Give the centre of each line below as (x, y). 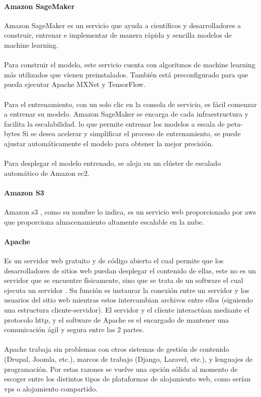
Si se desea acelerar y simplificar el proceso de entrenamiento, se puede (132, 133)
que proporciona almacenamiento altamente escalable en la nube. (104, 221)
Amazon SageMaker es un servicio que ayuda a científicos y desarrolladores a (123, 25)
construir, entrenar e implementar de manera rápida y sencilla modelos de (118, 35)
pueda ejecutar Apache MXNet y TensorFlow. (75, 84)
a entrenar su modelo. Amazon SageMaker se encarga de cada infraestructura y (126, 114)
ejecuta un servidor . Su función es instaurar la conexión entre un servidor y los (127, 290)
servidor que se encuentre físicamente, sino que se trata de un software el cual (124, 280)
